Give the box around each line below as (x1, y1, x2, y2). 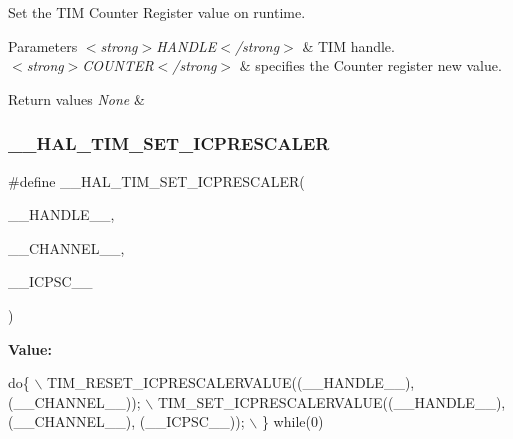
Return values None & (8, 88, 145, 109)
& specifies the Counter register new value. (239, 55, 502, 76)
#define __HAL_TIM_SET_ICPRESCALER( (8, 170, 305, 191)
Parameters (8, 35, 78, 56)
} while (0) (261, 411, 324, 432)
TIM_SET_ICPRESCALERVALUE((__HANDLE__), (157, 391, 506, 412)
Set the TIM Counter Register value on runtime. (8, 2, 306, 22)
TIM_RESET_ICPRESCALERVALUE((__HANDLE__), (47, 372, 415, 393)
